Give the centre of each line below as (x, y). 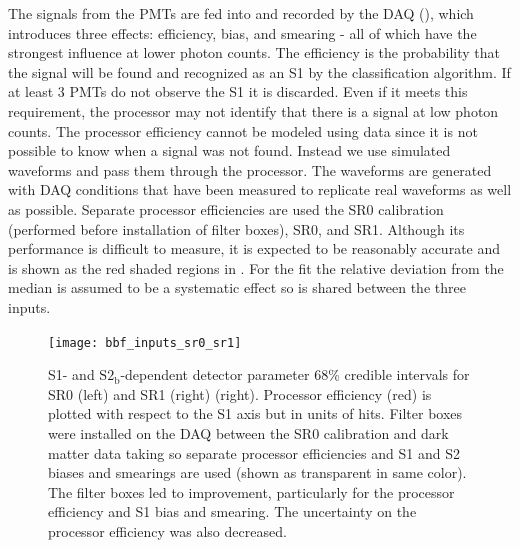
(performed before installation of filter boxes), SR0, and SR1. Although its (236, 228)
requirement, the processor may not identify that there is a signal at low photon (253, 110)
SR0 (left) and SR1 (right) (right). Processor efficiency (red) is (240, 393)
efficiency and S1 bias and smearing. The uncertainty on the (232, 511)
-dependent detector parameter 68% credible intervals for (295, 374)
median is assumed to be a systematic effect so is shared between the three (237, 287)
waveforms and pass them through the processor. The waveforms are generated (250, 169)
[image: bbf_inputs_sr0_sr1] (145, 342)
